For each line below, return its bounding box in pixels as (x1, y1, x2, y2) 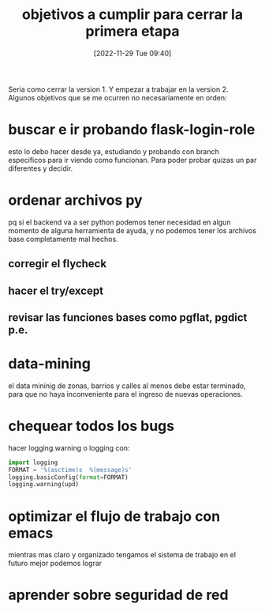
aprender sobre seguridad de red (8, 586, 229, 604)
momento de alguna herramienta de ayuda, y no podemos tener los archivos (8, 225, 256, 235)
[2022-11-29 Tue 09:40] (93, 48, 172, 58)
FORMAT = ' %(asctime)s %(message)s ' (8, 466, 132, 473)
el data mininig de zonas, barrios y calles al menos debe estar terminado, (8, 381, 246, 390)
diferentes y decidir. (8, 164, 73, 173)
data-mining (8, 355, 91, 373)
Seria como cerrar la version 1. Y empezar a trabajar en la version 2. (8, 85, 229, 94)
